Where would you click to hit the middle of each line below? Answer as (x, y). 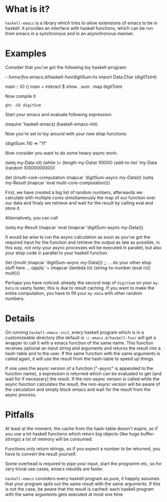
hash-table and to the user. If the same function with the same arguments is (83, 353)
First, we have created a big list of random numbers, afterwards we (74, 192)
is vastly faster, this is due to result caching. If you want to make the (85, 288)
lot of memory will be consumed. (59, 439)
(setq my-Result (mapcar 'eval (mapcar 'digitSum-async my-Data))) (74, 227)
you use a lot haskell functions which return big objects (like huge (73, 433)
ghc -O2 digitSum (23, 105)
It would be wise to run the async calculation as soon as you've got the (78, 237)
